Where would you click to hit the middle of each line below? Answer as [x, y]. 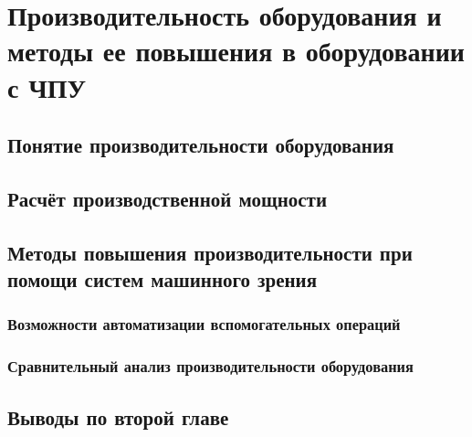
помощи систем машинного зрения [163, 279]
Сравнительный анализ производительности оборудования [210, 366]
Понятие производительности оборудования [201, 145]
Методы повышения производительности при [210, 252]
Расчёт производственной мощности [168, 198]
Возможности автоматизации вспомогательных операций [204, 324]
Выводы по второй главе [118, 416]
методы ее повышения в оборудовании [236, 51]
